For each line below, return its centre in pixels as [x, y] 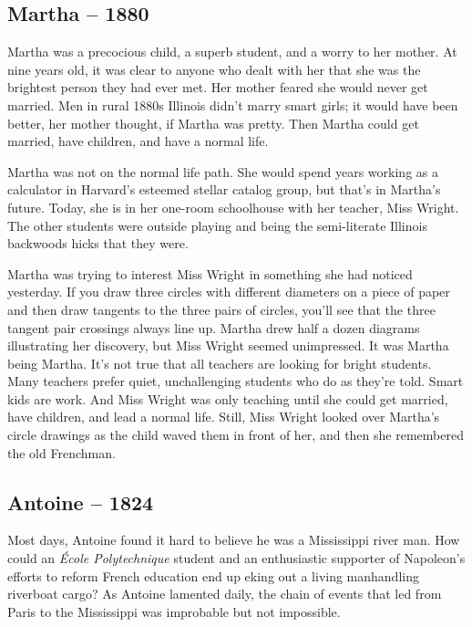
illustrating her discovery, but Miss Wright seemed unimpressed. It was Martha [228, 345]
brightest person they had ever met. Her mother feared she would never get [218, 87]
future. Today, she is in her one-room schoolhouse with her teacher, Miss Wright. [233, 207]
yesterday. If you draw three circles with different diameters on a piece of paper [229, 292]
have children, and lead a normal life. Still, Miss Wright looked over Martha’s [224, 417]
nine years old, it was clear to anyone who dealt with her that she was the [214, 69]
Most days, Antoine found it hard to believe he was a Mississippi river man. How [234, 540]
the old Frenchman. [62, 452]
